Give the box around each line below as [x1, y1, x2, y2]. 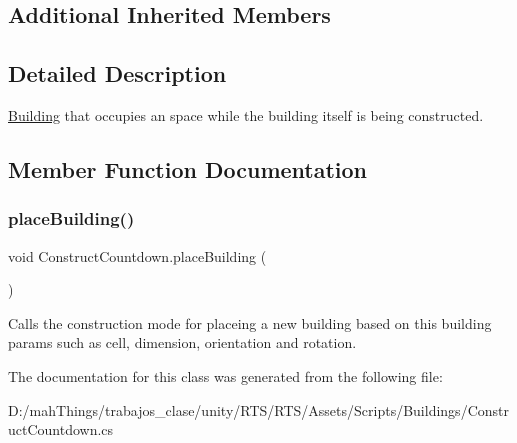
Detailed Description [8, 58, 227, 89]
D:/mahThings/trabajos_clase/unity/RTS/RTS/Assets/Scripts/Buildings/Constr [8, 399, 509, 420]
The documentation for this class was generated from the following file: [8, 365, 443, 386]
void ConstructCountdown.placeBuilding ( [8, 245, 267, 266]
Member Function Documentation [8, 153, 368, 184]
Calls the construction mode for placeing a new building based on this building [8, 312, 492, 333]
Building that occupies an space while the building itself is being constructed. [8, 104, 484, 125]
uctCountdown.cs [8, 419, 114, 440]
